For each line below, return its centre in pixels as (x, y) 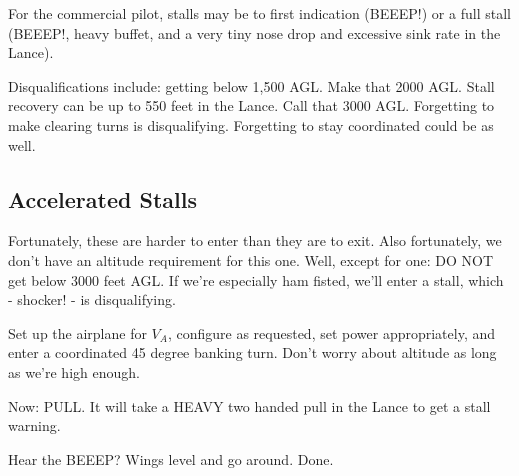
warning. (34, 425)
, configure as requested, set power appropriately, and (331, 332)
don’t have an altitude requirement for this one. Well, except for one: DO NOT (251, 259)
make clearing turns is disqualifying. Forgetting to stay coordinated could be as (251, 124)
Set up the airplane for (77, 332)
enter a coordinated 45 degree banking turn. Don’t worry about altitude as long (252, 352)
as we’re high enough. (74, 371)
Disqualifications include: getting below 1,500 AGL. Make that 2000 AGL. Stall (251, 85)
